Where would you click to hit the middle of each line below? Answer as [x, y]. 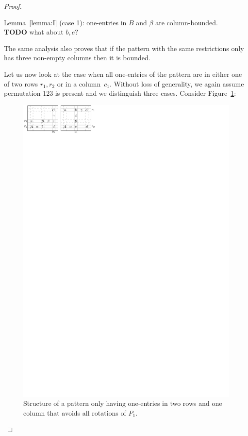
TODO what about [34, 32]
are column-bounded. [187, 22]
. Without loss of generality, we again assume [177, 83]
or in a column [79, 83]
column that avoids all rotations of [75, 412]
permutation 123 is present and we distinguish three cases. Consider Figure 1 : [120, 93]
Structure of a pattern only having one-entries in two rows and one [123, 403]
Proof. [13, 6]
